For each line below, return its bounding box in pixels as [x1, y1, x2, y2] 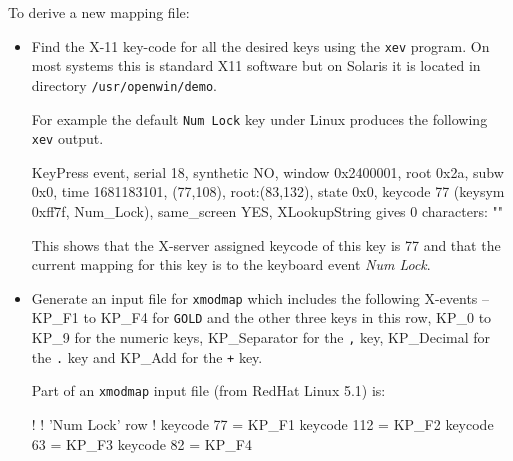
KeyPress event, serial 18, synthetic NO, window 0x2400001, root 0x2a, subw [31, 161, 504, 182]
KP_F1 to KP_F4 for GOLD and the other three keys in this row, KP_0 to [31, 307, 492, 328]
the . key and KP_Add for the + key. [31, 346, 263, 367]
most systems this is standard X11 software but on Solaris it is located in [31, 55, 481, 76]
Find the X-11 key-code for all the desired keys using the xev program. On [31, 35, 490, 56]
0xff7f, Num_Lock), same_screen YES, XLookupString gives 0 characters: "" [31, 201, 503, 221]
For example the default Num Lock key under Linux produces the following [31, 108, 488, 129]
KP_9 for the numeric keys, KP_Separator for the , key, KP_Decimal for [31, 327, 491, 348]
